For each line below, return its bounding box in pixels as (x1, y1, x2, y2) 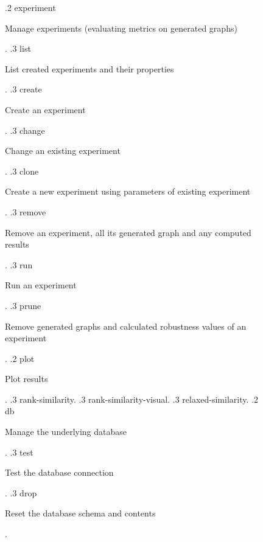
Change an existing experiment (5, 144, 121, 157)
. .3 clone (5, 164, 39, 177)
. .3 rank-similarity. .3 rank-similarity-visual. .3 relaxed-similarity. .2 (5, 392, 258, 405)
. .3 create (5, 83, 42, 96)
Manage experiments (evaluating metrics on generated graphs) (5, 21, 237, 34)
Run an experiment (5, 279, 77, 291)
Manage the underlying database (5, 425, 127, 438)
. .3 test (5, 445, 33, 458)
